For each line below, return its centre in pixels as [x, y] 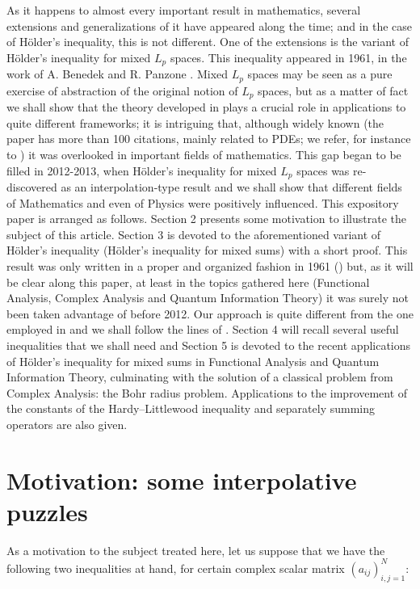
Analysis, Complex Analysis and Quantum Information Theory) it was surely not [208, 298]
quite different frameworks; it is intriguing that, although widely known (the [195, 122]
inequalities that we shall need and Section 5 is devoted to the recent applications [209, 345]
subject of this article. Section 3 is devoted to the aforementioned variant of [194, 234]
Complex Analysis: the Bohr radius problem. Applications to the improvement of [207, 392]
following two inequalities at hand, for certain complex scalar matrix [176, 568]
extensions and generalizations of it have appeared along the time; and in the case [210, 25]
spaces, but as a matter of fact [333, 90]
